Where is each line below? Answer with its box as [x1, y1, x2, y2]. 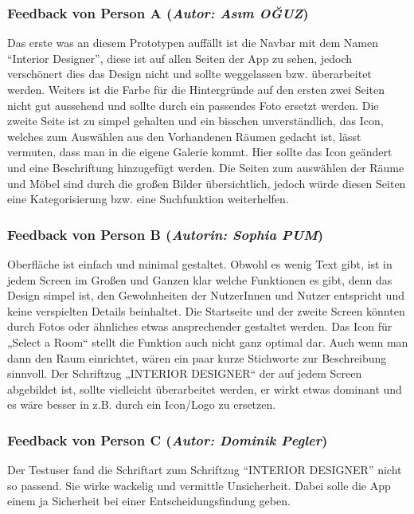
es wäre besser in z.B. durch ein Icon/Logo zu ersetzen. [7, 396, 276, 413]
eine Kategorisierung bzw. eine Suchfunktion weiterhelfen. [7, 190, 289, 207]
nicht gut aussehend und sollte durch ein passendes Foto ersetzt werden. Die [7, 96, 379, 113]
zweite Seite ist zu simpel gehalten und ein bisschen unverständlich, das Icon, [7, 112, 384, 129]
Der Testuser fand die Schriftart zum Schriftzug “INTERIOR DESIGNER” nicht [7, 461, 402, 478]
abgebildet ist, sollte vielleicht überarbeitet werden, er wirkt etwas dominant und [7, 380, 402, 397]
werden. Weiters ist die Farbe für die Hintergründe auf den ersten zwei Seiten [7, 81, 385, 97]
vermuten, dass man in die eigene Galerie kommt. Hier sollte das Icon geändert [7, 143, 393, 160]
